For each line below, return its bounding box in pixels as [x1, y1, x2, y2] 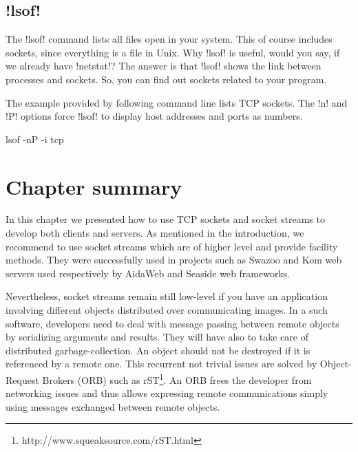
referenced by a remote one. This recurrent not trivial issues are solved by [6, 356, 317, 371]
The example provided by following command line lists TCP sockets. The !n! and [6, 95, 348, 109]
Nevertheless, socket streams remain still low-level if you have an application [6, 289, 328, 303]
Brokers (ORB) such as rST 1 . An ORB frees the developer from [42, 371, 312, 387]
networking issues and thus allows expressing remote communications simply [6, 386, 328, 400]
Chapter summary [6, 172, 182, 200]
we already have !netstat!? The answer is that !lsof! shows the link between [6, 58, 322, 73]
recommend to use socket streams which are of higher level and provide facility [6, 239, 338, 253]
